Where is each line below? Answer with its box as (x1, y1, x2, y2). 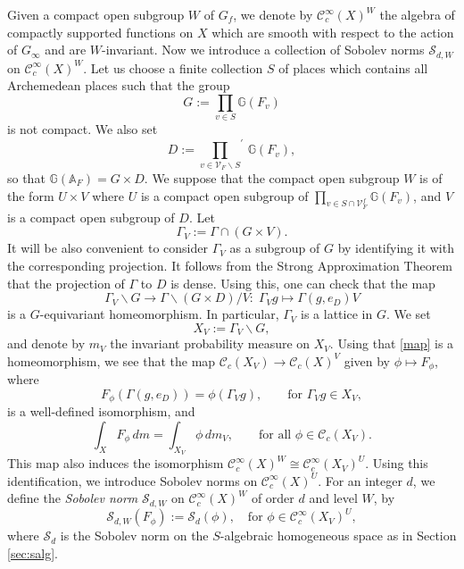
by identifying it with (337, 238, 454, 257)
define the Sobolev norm (7, 489, 138, 507)
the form (7, 186, 54, 205)
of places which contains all (278, 58, 428, 77)
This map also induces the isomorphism (7, 454, 224, 473)
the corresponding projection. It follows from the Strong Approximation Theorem (7, 255, 453, 274)
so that (7, 168, 46, 187)
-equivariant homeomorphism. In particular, (39, 305, 279, 323)
